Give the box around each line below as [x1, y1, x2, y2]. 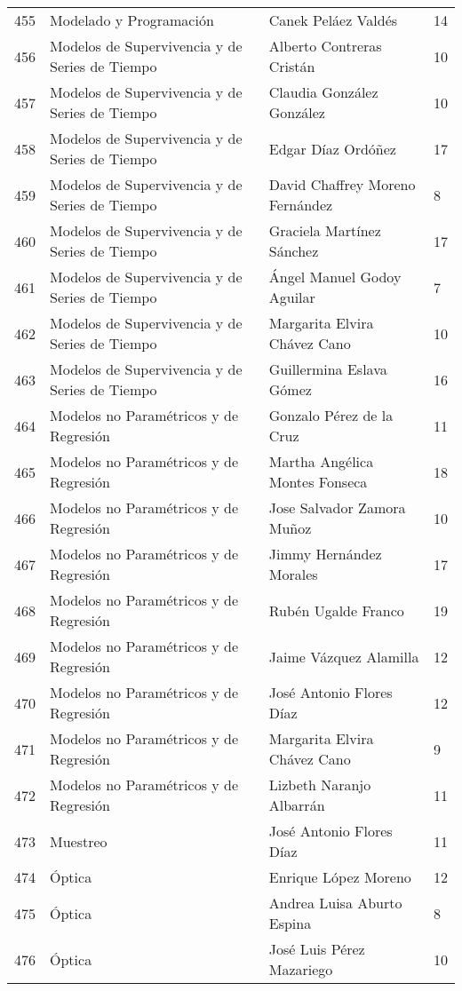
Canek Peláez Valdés [268, 10, 398, 30]
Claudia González [268, 82, 378, 102]
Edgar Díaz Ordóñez [268, 138, 396, 159]
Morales [268, 564, 318, 584]
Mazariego [268, 959, 333, 979]
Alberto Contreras [268, 36, 382, 56]
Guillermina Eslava [268, 359, 387, 379]
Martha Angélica [268, 451, 374, 472]
